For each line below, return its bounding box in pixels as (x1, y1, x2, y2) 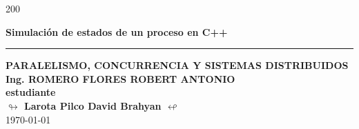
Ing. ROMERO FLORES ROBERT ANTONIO (6, 71, 235, 86)
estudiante (6, 85, 56, 99)
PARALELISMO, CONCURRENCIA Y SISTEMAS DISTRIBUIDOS (6, 58, 349, 72)
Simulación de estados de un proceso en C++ (6, 24, 228, 39)
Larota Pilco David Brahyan (24, 98, 162, 112)
